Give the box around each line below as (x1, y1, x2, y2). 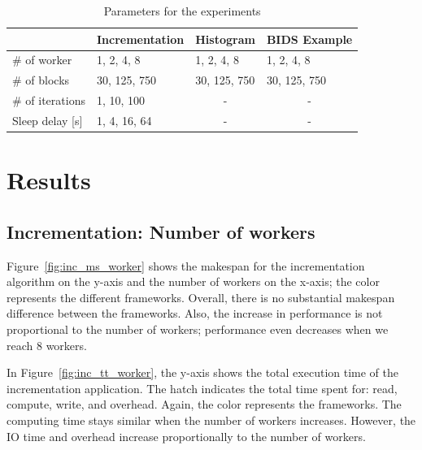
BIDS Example (266, 30, 353, 47)
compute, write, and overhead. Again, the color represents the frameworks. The (7, 396, 402, 413)
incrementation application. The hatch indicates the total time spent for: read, (7, 379, 398, 396)
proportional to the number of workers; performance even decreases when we (7, 321, 389, 338)
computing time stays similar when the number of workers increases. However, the (7, 411, 416, 428)
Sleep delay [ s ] (12, 111, 83, 128)
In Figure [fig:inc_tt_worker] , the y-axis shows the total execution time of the (7, 364, 398, 381)
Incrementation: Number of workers (7, 219, 315, 244)
